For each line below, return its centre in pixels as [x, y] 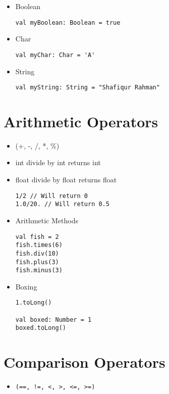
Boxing [26, 286]
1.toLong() [34, 303]
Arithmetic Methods [47, 220]
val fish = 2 [37, 237]
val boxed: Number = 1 [53, 319]
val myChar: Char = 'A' [55, 55]
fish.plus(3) [37, 262]
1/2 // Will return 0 [51, 196]
